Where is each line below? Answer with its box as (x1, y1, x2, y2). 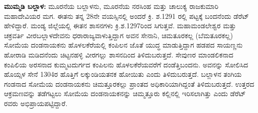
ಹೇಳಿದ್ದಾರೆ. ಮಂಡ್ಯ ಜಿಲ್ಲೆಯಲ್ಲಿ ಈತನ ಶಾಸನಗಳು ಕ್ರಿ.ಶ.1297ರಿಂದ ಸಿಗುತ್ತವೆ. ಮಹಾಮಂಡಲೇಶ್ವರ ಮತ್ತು (4, 20, 237, 31)
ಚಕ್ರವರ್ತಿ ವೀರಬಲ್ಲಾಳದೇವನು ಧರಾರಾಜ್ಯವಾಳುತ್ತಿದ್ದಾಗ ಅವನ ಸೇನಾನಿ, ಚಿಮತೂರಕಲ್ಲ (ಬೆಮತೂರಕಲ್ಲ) (4, 30, 233, 40)
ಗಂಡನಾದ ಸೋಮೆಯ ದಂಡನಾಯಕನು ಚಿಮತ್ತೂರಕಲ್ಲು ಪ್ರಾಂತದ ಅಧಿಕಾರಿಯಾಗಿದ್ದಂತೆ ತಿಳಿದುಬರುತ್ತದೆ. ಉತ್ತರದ (4, 78, 255, 89)
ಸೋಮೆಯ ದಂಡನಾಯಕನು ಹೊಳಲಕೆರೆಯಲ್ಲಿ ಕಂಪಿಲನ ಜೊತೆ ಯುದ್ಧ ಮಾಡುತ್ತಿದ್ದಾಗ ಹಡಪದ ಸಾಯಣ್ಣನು (4, 40, 243, 50)
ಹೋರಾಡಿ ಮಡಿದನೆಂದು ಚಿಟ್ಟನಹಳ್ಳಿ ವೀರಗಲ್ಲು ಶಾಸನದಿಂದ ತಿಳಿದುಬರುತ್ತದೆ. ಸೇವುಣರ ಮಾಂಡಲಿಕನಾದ (4, 49, 234, 59)
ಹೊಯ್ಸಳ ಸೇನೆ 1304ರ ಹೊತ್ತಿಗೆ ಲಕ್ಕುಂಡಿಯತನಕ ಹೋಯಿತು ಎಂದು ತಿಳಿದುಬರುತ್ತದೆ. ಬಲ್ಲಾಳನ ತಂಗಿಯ (4, 69, 242, 79)
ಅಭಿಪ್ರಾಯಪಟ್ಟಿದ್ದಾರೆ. (20, 98, 68, 108)
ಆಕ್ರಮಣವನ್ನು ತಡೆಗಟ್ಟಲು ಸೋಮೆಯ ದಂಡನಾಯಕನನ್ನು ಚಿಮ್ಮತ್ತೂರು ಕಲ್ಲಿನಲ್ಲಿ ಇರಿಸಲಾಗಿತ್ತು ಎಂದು (4, 88, 228, 99)
